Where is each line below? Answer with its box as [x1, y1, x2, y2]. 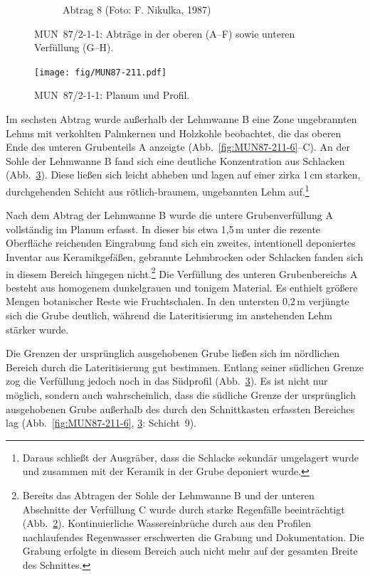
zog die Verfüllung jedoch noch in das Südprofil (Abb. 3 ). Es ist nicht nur [6, 373, 328, 388]
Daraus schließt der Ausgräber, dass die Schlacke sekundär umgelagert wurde [22, 449, 359, 464]
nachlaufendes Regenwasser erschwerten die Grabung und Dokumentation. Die [22, 529, 364, 544]
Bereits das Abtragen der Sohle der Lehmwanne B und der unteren [22, 488, 314, 502]
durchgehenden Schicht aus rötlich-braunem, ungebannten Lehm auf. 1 [6, 182, 310, 198]
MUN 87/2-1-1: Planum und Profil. [34, 87, 190, 102]
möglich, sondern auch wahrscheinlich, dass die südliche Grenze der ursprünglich [6, 388, 356, 402]
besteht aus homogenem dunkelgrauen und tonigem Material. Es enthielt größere [6, 279, 358, 294]
